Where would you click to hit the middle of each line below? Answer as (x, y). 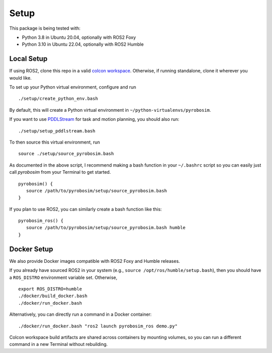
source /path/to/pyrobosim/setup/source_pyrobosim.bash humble (106, 228)
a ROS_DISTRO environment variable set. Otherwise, (63, 277)
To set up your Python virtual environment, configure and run (73, 87)
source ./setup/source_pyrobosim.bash (66, 154)
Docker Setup (31, 249)
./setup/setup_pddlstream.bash (57, 131)
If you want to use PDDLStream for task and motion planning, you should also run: (94, 119)
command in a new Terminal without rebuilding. (58, 344)
